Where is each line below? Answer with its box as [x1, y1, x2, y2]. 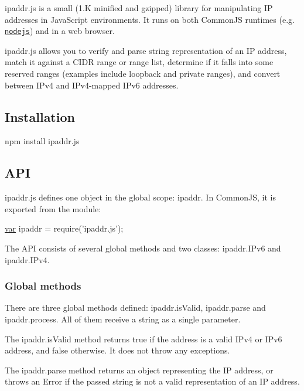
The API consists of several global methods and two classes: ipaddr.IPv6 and [5, 242, 281, 254]
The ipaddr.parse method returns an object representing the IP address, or [5, 363, 274, 376]
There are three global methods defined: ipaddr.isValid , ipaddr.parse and [5, 301, 266, 314]
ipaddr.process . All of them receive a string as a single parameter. [5, 313, 241, 325]
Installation [5, 107, 75, 125]
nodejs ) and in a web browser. [5, 25, 115, 37]
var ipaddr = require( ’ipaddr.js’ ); [5, 222, 124, 234]
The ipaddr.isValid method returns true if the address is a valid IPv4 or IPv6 [5, 332, 282, 345]
